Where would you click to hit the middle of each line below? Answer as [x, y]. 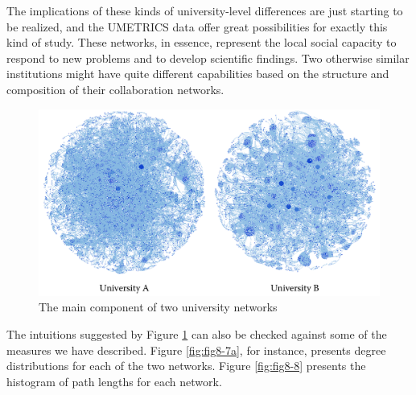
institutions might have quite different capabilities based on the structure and [198, 74]
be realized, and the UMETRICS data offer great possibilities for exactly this [197, 26]
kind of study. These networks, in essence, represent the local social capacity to [202, 42]
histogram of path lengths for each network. [114, 381]
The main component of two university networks [158, 307]
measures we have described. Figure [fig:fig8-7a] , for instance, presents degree [196, 350]
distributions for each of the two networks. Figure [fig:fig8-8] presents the [186, 366]
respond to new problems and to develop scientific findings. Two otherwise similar [208, 58]
